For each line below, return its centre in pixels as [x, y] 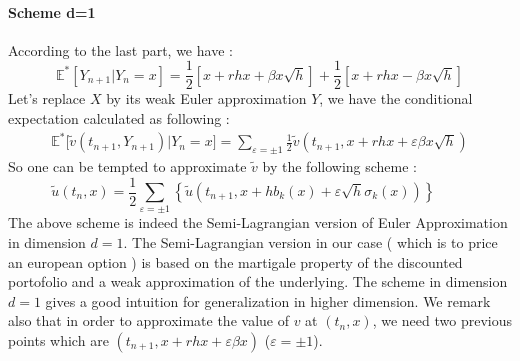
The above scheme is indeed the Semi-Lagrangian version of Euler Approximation [258, 222]
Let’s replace [47, 98]
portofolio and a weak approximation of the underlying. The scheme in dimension [258, 281]
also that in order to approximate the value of [148, 320]
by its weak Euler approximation [206, 98]
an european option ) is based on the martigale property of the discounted [235, 261]
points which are [58, 339]
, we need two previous [442, 320]
